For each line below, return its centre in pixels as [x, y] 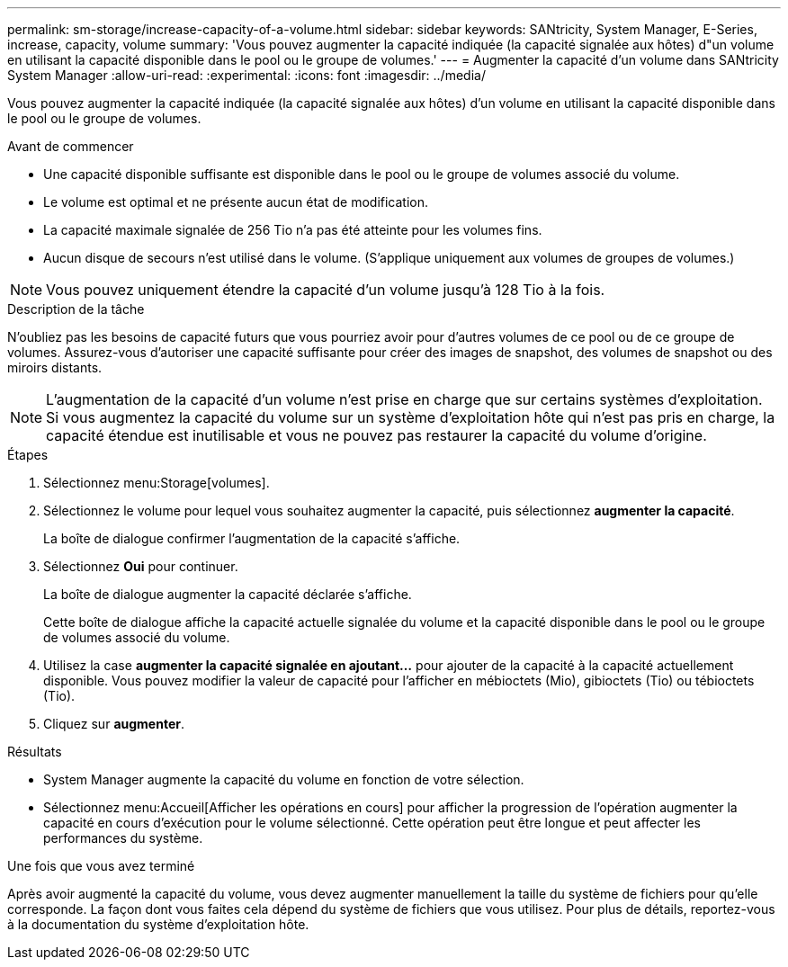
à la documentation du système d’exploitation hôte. [158, 924]
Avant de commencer [71, 146]
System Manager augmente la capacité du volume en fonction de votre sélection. [284, 779]
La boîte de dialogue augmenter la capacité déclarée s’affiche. [228, 594]
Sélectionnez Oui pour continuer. [141, 566]
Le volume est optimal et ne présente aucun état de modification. [236, 202]
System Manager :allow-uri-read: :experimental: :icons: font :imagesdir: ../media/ [246, 75]
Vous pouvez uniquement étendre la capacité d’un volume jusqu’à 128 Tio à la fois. [326, 290]
